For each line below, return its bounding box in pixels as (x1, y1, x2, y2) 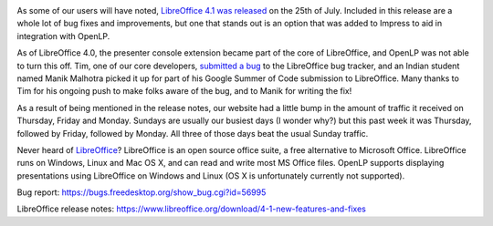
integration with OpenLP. (16, 30, 110, 41)
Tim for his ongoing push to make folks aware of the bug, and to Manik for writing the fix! (16, 86, 352, 97)
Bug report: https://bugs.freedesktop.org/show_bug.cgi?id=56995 (16, 187, 267, 198)
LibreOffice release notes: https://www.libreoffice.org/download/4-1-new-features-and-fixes (16, 203, 367, 214)
